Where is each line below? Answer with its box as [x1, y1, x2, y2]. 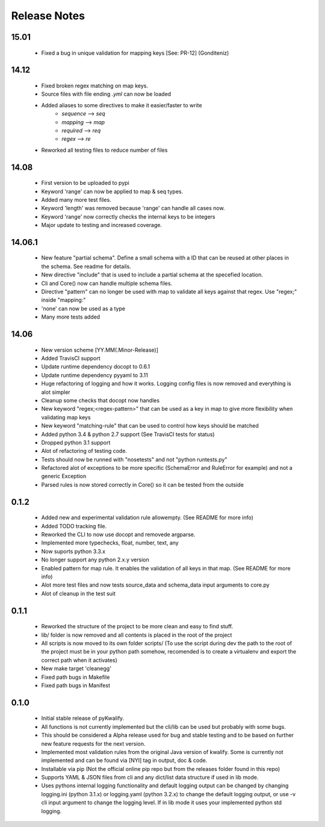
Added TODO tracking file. [41, 522, 107, 529]
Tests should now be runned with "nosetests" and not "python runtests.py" [41, 455, 227, 463]
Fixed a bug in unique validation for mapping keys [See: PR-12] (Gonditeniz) [41, 49, 229, 57]
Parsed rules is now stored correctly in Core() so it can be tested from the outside [41, 481, 244, 488]
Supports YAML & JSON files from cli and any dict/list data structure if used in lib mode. [41, 774, 259, 781]
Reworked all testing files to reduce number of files [41, 146, 168, 154]
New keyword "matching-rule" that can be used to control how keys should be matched [41, 422, 259, 429]
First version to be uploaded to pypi [41, 179, 129, 187]
